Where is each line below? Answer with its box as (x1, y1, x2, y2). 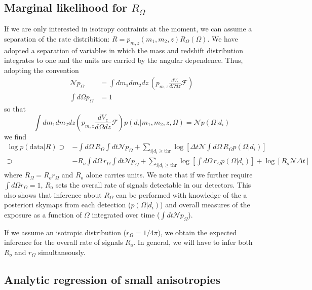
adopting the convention (4, 64, 79, 75)
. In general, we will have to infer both (133, 237, 253, 247)
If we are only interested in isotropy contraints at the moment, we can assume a (4, 23, 252, 34)
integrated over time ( (92, 209, 160, 220)
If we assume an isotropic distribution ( (4, 227, 127, 237)
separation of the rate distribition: (4, 33, 110, 44)
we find (4, 131, 26, 141)
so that (4, 103, 26, 114)
